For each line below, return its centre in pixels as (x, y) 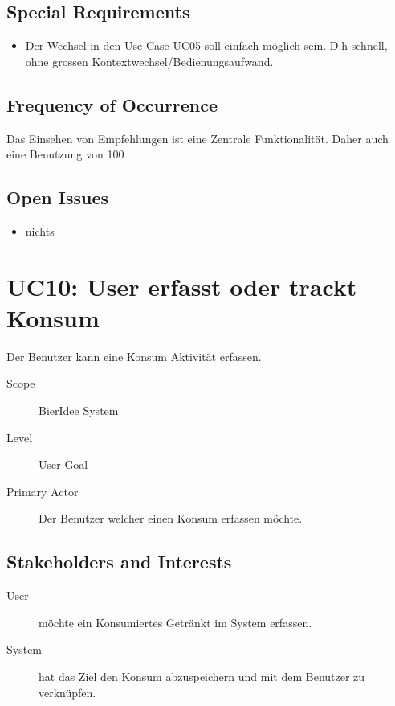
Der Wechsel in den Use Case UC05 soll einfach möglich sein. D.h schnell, (206, 45)
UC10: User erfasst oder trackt (182, 286)
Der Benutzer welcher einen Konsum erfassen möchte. (171, 518)
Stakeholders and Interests (119, 562)
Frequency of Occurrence (112, 104)
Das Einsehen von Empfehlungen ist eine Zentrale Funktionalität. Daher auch (197, 138)
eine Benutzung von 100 (65, 154)
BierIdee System (79, 410)
